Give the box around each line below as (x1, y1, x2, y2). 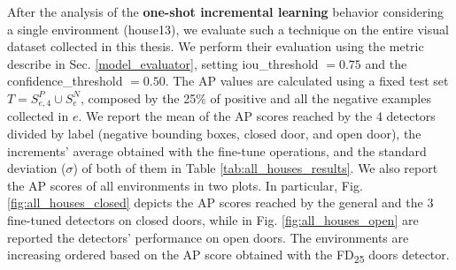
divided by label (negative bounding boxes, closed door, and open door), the (7, 124, 421, 143)
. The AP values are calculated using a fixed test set (165, 71, 449, 90)
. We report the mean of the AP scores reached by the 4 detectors (78, 107, 436, 125)
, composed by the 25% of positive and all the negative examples (80, 88, 431, 107)
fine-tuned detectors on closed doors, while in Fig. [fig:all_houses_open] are (7, 210, 419, 229)
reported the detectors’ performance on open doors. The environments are (7, 228, 409, 246)
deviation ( (7, 159, 66, 177)
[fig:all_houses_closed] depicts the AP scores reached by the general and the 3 (7, 193, 434, 212)
